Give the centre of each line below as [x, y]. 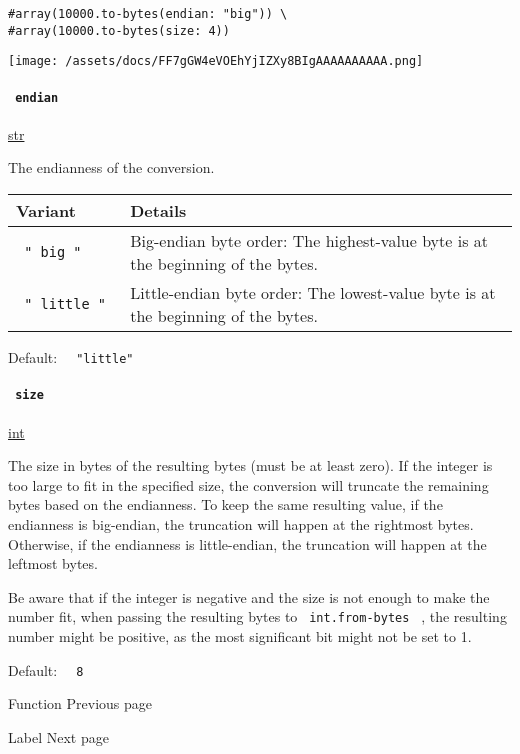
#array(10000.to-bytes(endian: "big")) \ [148, 14]
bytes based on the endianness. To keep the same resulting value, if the [225, 504]
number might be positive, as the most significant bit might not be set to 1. [240, 635]
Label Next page [58, 736]
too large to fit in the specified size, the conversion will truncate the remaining [248, 484]
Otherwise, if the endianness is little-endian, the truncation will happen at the [247, 543]
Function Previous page [80, 703]
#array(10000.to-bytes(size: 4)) [119, 30]
